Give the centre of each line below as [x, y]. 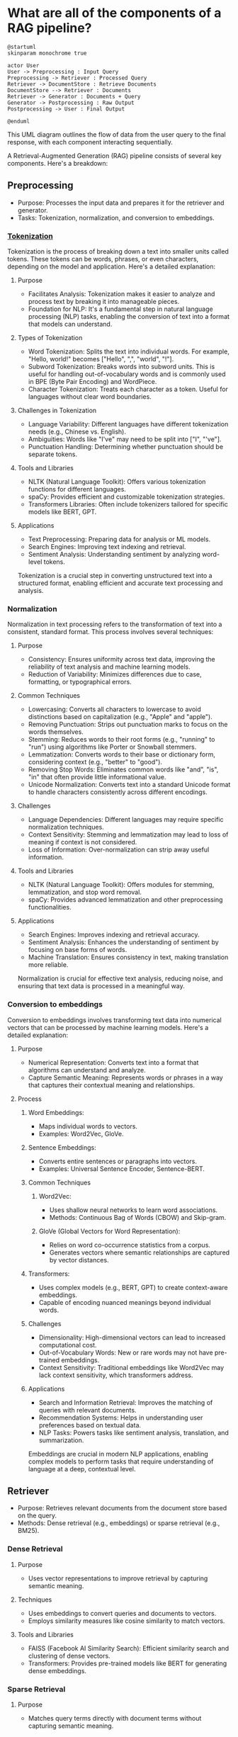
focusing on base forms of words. [78, 950]
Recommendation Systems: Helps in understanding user [121, 1418]
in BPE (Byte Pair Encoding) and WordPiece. [92, 382]
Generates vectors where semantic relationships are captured [140, 1252]
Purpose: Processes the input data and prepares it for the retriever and [121, 203]
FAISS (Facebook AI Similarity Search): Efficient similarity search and [129, 1648]
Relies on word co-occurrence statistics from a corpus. [130, 1245]
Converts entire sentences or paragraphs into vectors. [118, 1161]
